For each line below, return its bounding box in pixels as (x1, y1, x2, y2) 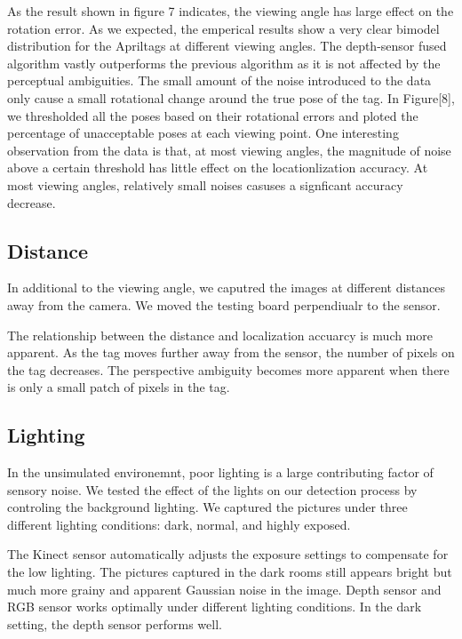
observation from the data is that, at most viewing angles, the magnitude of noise (7, 140, 451, 159)
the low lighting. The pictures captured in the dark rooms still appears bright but (7, 563, 452, 581)
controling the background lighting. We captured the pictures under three (7, 498, 408, 516)
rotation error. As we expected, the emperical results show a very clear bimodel (7, 19, 440, 37)
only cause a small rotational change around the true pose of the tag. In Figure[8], (7, 88, 455, 107)
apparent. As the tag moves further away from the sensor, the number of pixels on (7, 343, 455, 362)
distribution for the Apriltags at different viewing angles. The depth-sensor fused (7, 36, 447, 55)
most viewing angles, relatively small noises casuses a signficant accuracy (7, 175, 403, 194)
